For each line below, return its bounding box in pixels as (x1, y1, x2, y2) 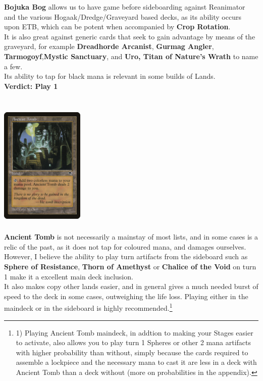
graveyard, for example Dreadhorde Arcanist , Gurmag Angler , (4, 41, 214, 52)
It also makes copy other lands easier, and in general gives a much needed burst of (4, 281, 258, 292)
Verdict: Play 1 (4, 80, 58, 91)
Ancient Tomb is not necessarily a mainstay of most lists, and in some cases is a (4, 231, 258, 242)
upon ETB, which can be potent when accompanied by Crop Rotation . (4, 21, 231, 32)
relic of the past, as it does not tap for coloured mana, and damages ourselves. (4, 241, 246, 252)
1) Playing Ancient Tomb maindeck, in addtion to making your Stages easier (16, 327, 253, 338)
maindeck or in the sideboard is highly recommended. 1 (4, 301, 173, 313)
